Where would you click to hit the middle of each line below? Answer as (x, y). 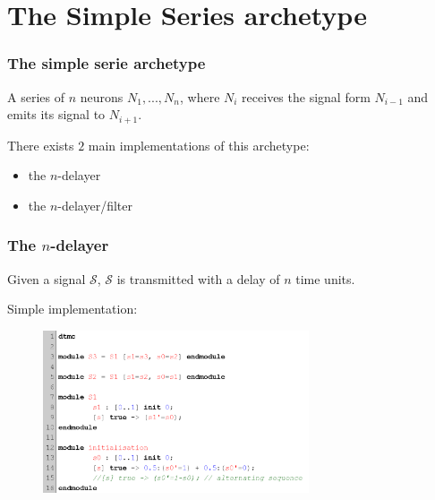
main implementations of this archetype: (199, 145)
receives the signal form (306, 96)
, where (200, 96)
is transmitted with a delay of (198, 278)
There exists (41, 145)
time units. (325, 278)
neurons (102, 96)
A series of (36, 96)
